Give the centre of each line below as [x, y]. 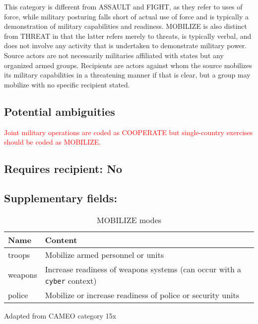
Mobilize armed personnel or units [104, 254]
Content [61, 240]
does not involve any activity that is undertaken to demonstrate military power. [126, 45]
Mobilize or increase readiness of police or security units [142, 295]
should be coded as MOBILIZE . [53, 142]
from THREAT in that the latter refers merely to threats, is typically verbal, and [128, 36]
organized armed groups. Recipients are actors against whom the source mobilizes [128, 65]
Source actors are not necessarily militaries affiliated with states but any [114, 55]
